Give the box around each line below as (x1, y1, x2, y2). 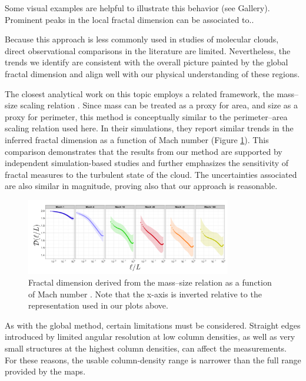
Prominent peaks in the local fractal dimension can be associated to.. (5, 13, 254, 25)
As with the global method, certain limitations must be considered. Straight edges (5, 319, 301, 331)
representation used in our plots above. (28, 299, 168, 312)
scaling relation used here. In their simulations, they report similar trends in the (5, 122, 294, 134)
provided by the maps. (5, 365, 86, 377)
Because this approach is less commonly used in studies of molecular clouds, (5, 33, 279, 45)
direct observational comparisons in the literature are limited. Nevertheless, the (5, 44, 291, 57)
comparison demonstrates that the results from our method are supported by (5, 145, 282, 157)
